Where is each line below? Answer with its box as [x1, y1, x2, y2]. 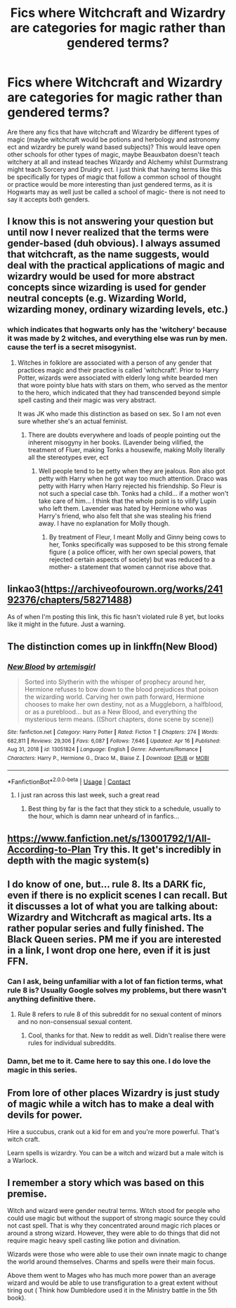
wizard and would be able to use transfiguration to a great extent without [7, 1278, 218, 1287]
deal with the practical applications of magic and [7, 259, 225, 272]
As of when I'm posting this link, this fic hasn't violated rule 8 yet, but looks [7, 613, 225, 621]
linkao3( [7, 583, 44, 595]
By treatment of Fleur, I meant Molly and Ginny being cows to [48, 532, 226, 541]
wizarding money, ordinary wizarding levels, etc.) [7, 304, 228, 316]
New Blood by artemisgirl [7, 661, 96, 671]
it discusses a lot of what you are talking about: [7, 900, 218, 913]
